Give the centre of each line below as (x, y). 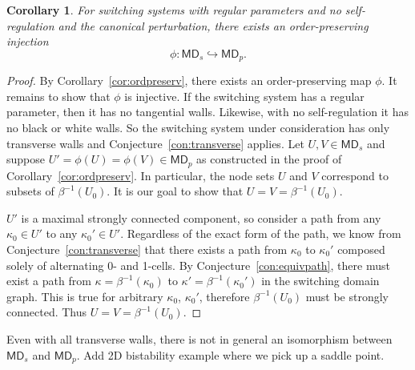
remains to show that (58, 96)
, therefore (224, 296)
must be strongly (347, 296)
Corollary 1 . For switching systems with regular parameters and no (174, 10)
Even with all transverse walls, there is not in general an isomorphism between (199, 339)
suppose (26, 159)
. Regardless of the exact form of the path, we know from (261, 233)
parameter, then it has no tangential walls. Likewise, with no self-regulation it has (207, 112)
